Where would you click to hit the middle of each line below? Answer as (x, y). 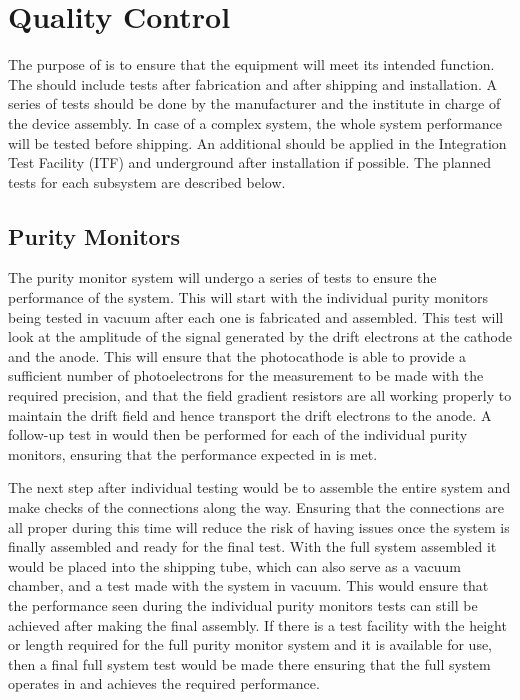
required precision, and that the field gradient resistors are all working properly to (260, 395)
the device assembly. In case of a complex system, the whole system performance (255, 122)
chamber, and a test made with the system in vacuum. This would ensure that (248, 585)
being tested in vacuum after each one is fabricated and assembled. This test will (256, 316)
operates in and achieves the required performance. (164, 683)
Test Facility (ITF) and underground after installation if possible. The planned (250, 162)
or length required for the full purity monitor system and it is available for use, (250, 644)
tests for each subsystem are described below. (147, 181)
